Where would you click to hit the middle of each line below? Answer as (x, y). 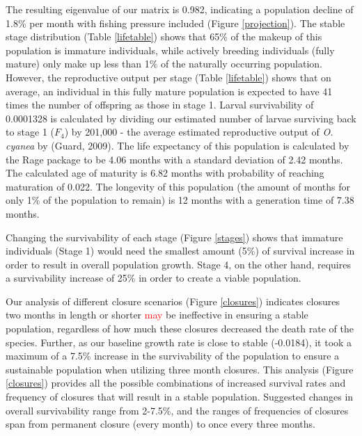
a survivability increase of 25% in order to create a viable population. (154, 278)
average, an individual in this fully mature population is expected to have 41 (169, 91)
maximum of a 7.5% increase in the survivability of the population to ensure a (173, 356)
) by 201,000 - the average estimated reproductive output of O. (199, 132)
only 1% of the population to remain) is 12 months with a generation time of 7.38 (180, 200)
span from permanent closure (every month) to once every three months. (160, 424)
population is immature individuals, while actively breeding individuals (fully (170, 50)
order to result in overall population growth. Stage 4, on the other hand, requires (178, 264)
